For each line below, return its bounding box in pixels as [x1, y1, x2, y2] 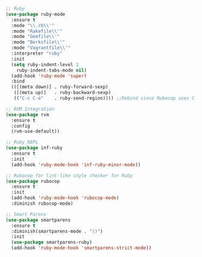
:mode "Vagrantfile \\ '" [11, 45, 71, 51]
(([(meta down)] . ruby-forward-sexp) [11, 84, 109, 90]
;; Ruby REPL [5, 139, 39, 146]
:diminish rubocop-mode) [11, 200, 74, 206]
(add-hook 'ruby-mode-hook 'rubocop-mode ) [11, 195, 119, 201]
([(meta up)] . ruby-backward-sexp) [13, 90, 112, 96]
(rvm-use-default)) [11, 128, 60, 135]
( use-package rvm [5, 111, 49, 117]
